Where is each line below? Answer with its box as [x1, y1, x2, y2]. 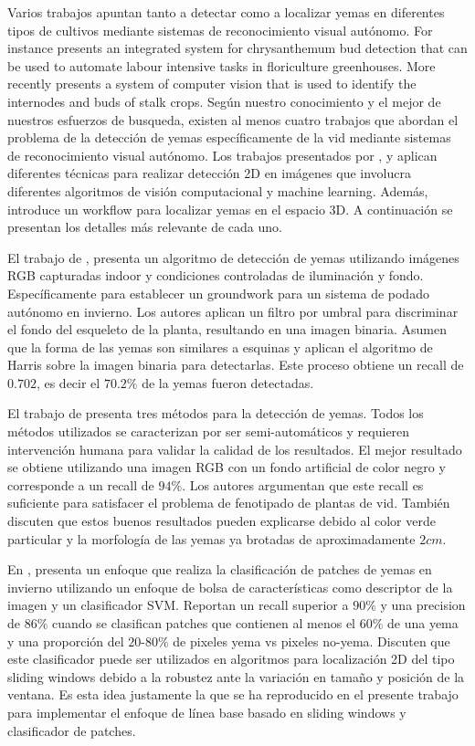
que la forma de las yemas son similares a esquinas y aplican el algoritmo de [7, 337, 433, 356]
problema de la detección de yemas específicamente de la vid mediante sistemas [7, 128, 451, 147]
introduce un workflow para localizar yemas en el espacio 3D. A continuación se [7, 199, 453, 218]
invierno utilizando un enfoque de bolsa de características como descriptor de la [7, 577, 453, 596]
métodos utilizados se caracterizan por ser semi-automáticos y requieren [7, 422, 410, 441]
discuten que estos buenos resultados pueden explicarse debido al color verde [7, 511, 436, 531]
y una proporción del [7, 631, 124, 650]
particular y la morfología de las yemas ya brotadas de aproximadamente [7, 529, 416, 548]
